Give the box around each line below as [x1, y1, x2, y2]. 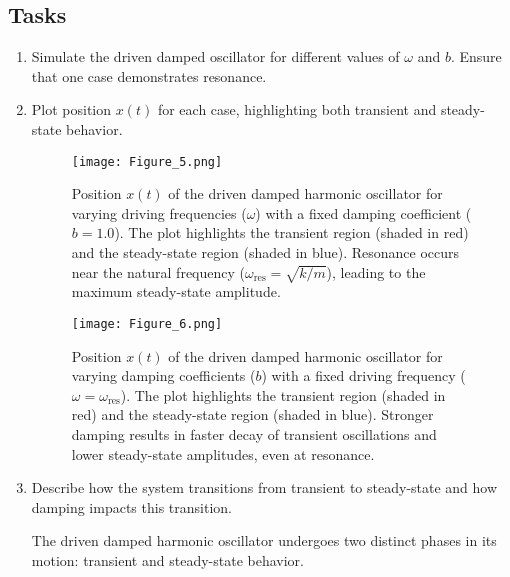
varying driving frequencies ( [71, 202, 247, 223]
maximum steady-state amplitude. [71, 281, 281, 302]
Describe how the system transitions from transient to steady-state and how [31, 477, 498, 498]
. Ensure [450, 46, 502, 67]
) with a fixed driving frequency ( [261, 365, 466, 386]
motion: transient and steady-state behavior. [31, 549, 304, 570]
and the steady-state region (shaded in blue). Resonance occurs [71, 242, 459, 263]
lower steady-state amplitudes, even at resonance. [71, 443, 375, 464]
